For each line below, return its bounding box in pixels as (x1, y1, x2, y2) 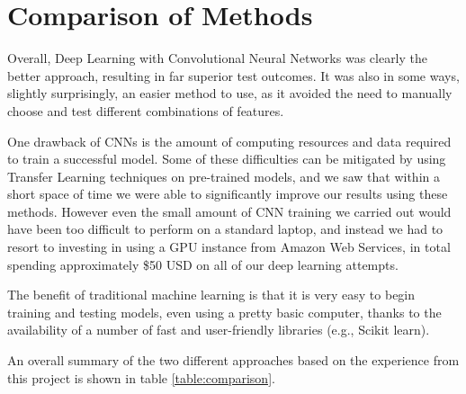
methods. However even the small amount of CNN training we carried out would (7, 201, 452, 220)
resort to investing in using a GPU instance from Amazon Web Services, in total (7, 237, 451, 256)
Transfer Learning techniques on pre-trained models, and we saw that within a (7, 166, 440, 185)
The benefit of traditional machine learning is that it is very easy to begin (7, 285, 416, 304)
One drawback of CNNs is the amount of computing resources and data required (7, 131, 452, 150)
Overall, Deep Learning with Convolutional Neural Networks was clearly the (7, 49, 428, 67)
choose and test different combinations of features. (7, 101, 284, 120)
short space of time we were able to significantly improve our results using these (7, 184, 448, 203)
